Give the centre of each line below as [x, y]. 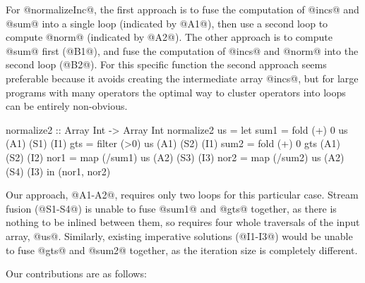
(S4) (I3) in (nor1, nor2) [58, 171]
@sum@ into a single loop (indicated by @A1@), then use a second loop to [167, 23]
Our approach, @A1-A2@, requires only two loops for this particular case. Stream [182, 195]
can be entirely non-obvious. [67, 106]
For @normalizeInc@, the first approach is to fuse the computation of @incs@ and [182, 9]
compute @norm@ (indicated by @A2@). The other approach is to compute [169, 37]
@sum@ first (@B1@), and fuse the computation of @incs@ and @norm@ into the [182, 50]
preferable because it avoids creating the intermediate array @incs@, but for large [182, 78]
